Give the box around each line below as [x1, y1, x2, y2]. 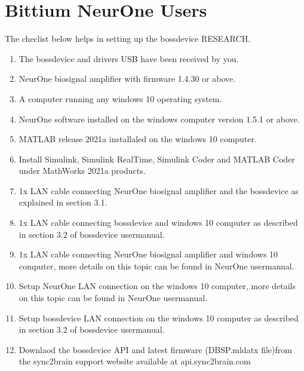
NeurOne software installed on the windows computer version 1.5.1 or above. [19, 112, 300, 125]
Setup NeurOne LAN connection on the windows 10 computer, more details [19, 280, 296, 292]
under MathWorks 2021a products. [19, 164, 146, 177]
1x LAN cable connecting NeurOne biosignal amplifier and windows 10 [19, 248, 278, 260]
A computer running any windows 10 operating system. [19, 92, 222, 105]
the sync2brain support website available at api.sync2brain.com [19, 355, 251, 367]
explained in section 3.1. [19, 196, 108, 209]
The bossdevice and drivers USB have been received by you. [19, 52, 239, 65]
